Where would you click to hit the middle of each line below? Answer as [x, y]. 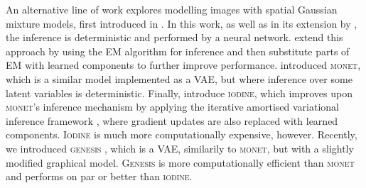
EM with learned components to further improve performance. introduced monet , [183, 65]
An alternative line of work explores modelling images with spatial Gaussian [172, 9]
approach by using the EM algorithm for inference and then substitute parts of [178, 51]
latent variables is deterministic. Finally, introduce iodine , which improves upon [179, 93]
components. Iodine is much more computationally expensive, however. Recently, [182, 134]
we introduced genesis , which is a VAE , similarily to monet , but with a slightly [180, 148]
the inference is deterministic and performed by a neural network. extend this [174, 37]
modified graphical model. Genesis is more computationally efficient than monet [180, 162]
